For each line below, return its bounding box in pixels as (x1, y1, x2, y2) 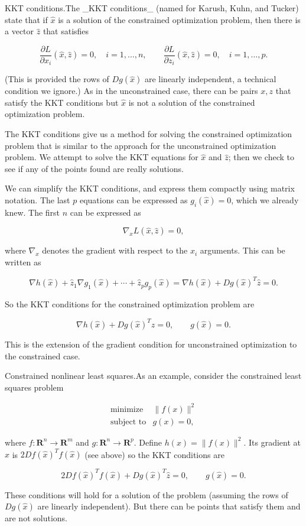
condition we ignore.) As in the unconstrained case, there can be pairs (5, 85, 258, 97)
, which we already (231, 194, 299, 206)
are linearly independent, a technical (144, 73, 276, 85)
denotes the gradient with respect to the (42, 244, 188, 256)
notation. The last (5, 194, 70, 206)
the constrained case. (5, 349, 80, 362)
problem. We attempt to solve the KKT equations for (5, 151, 198, 163)
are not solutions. (5, 512, 67, 524)
